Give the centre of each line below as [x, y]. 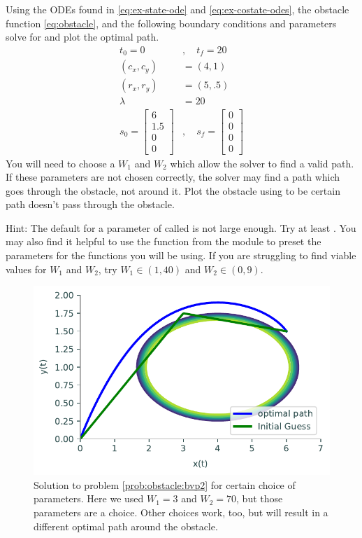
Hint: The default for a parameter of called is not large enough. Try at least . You [181, 227]
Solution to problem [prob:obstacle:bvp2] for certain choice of [165, 484]
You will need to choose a [60, 163]
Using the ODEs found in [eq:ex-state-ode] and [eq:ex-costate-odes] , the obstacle [178, 9]
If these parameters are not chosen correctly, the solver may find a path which [173, 177]
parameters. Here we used [89, 498]
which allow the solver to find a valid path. [262, 163]
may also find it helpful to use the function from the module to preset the [164, 241]
